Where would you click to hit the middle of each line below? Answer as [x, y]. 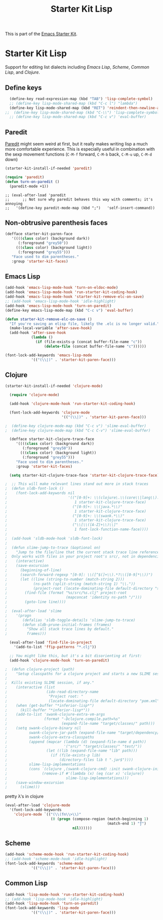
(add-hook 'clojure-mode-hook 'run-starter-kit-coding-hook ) [73, 404]
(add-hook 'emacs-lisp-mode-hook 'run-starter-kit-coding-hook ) [71, 292]
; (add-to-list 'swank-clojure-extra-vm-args [55, 715]
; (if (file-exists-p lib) [53, 755]
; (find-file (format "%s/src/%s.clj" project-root [66, 593]
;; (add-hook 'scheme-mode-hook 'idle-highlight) [56, 859]
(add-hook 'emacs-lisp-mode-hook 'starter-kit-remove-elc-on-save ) [75, 297]
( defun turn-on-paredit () [32, 181]
